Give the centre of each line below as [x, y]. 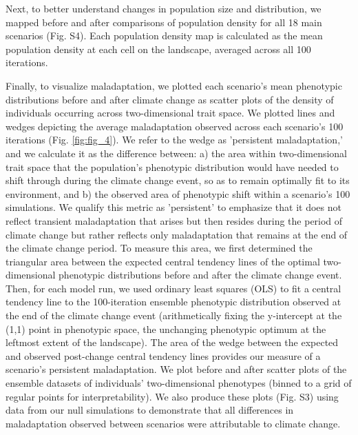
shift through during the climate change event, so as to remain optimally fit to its [178, 180]
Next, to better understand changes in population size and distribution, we [164, 8]
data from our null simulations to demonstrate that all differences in [150, 410]
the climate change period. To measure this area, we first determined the [159, 248]
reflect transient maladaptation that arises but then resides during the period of [174, 220]
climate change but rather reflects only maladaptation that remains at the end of [177, 234]
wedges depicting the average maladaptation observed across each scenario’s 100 [175, 126]
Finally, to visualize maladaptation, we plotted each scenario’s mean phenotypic [174, 85]
